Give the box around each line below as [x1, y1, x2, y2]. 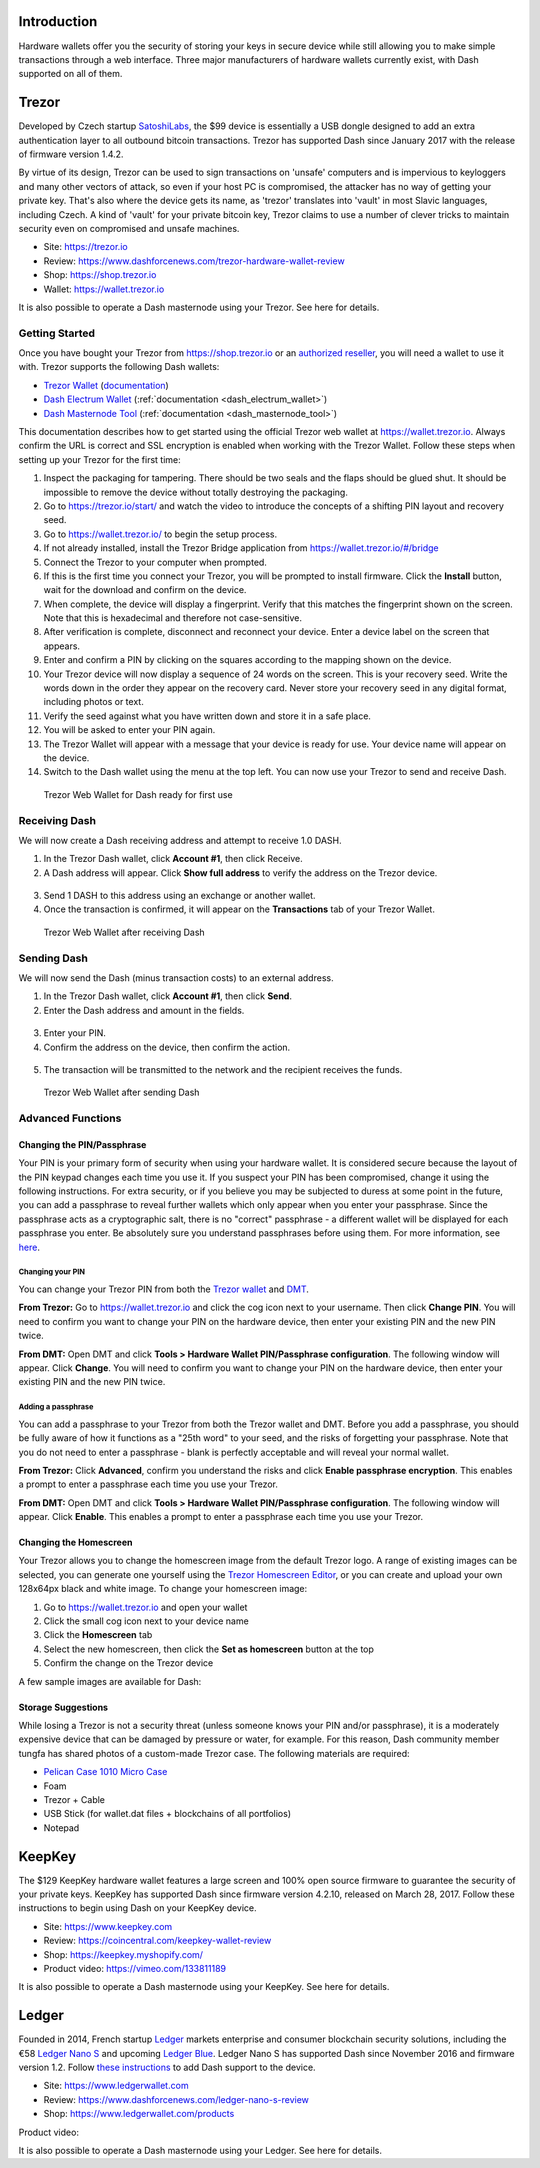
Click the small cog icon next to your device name [43, 1615, 249, 1627]
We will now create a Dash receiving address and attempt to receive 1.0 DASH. [18, 834, 342, 846]
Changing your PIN [18, 1267, 85, 1277]
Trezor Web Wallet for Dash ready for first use [43, 788, 234, 800]
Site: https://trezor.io [43, 241, 129, 253]
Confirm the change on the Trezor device [43, 1657, 214, 1669]
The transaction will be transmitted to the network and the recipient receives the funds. [43, 1063, 403, 1075]
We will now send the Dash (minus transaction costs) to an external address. [18, 971, 334, 984]
